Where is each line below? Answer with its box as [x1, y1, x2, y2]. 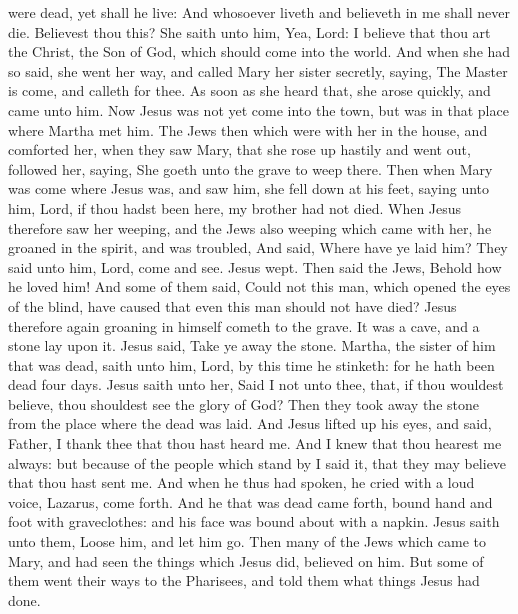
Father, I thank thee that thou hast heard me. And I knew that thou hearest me [8, 433, 502, 454]
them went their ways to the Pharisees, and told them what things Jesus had [8, 570, 480, 591]
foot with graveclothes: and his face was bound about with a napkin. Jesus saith [8, 511, 500, 532]
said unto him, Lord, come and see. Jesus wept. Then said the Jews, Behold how [8, 256, 502, 277]
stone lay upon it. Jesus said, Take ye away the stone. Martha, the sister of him [8, 335, 496, 356]
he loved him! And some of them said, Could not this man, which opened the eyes [8, 276, 511, 297]
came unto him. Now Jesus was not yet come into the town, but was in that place [8, 99, 509, 120]
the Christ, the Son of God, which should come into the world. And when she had [8, 41, 511, 62]
